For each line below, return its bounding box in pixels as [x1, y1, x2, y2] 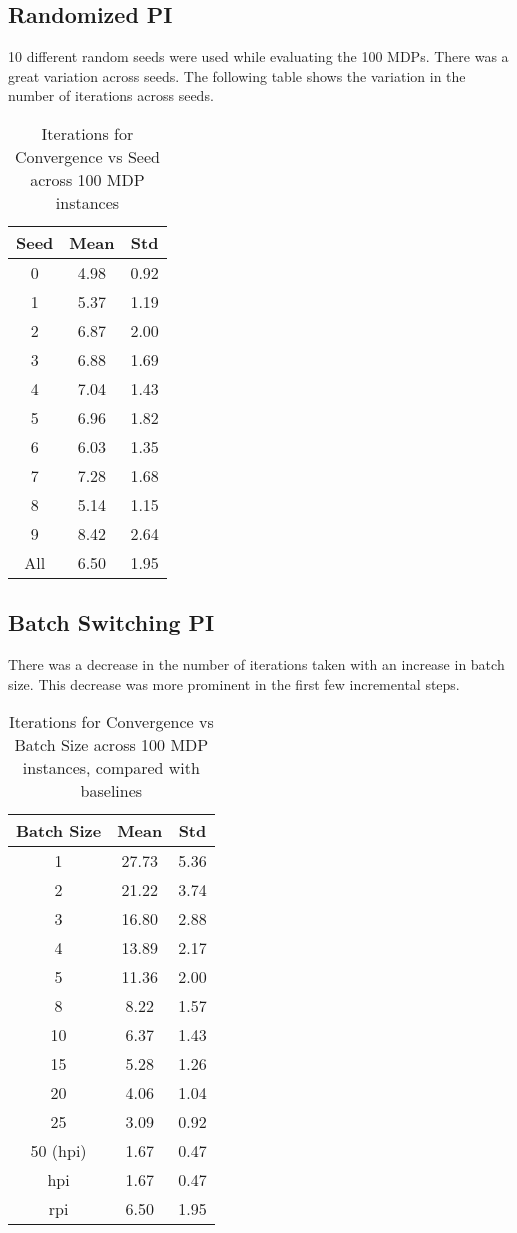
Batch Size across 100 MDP [14, 733, 209, 757]
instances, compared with [22, 756, 200, 780]
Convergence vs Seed [14, 144, 160, 168]
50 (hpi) [30, 1139, 87, 1163]
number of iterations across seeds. [8, 85, 214, 106]
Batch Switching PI [8, 607, 215, 638]
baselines [80, 779, 143, 803]
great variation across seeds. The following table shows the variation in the [8, 65, 466, 86]
